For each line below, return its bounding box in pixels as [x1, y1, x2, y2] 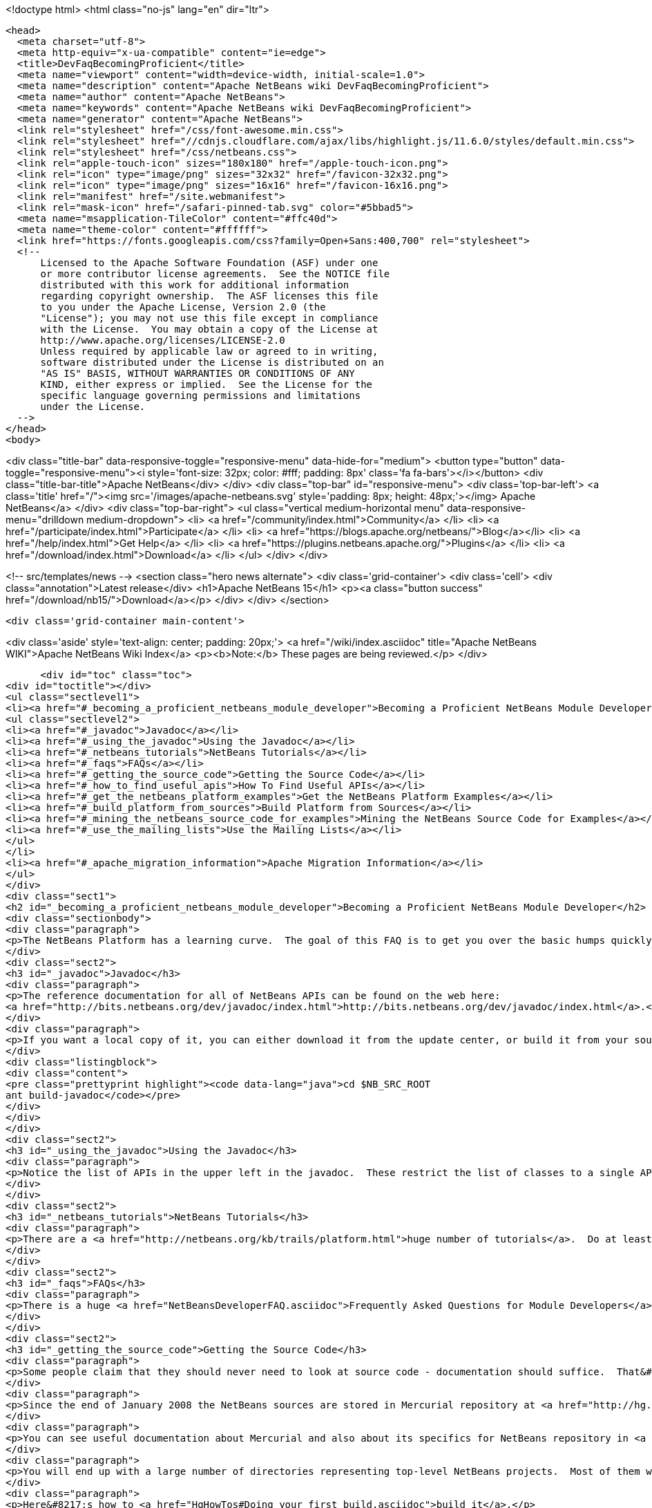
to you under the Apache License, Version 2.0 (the [40, 301, 326, 313]
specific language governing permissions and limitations [40, 390, 361, 401]
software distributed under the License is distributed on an [40, 357, 384, 368]
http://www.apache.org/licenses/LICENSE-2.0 [40, 335, 285, 346]
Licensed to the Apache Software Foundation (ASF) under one [40, 257, 378, 268]
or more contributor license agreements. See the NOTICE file [40, 268, 390, 279]
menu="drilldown [6, 514, 84, 525]
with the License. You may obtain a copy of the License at [40, 324, 378, 335]
